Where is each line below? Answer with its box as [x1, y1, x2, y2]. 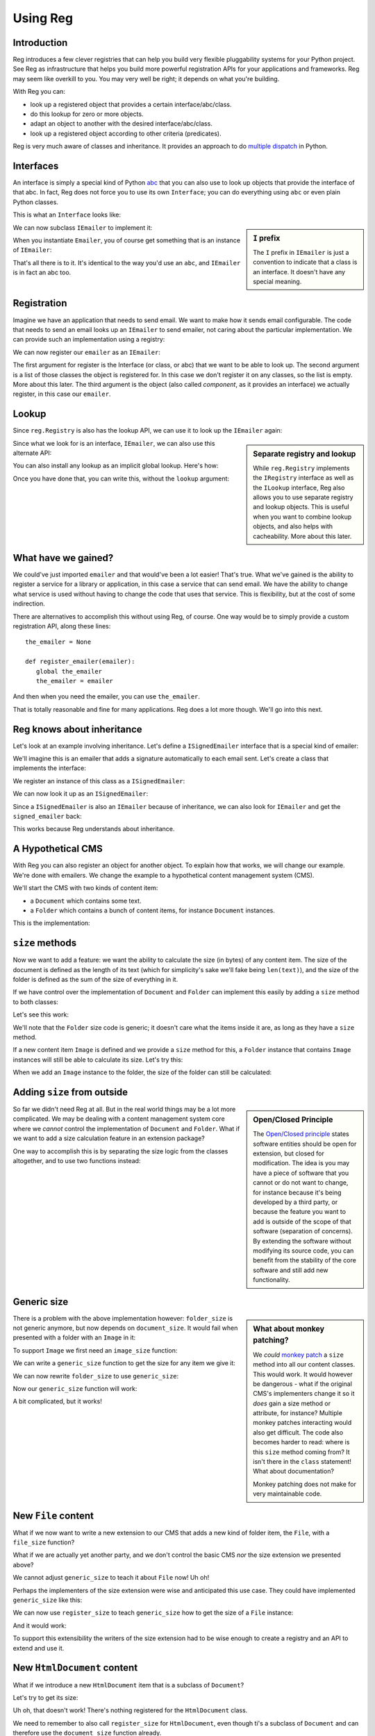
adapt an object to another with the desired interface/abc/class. [30, 119, 213, 128]
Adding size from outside [12, 1086, 128, 1098]
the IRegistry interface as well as [253, 474, 354, 482]
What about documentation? [253, 1467, 335, 1476]
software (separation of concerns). [253, 1227, 353, 1235]
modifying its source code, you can [253, 1246, 354, 1255]
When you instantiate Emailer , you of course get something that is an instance [12, 236, 241, 244]
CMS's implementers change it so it [253, 1389, 355, 1398]
